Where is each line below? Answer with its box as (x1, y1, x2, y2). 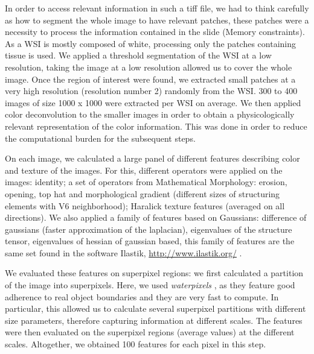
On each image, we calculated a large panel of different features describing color (5, 152, 300, 165)
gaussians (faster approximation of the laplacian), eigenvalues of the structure (5, 223, 292, 235)
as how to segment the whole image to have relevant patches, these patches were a (5, 13, 309, 26)
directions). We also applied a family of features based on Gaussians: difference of (5, 211, 307, 224)
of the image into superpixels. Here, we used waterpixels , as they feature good (5, 279, 295, 291)
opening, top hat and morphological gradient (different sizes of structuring (5, 187, 280, 200)
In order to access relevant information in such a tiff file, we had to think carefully (5, 2, 309, 14)
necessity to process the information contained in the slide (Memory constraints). (5, 25, 305, 38)
